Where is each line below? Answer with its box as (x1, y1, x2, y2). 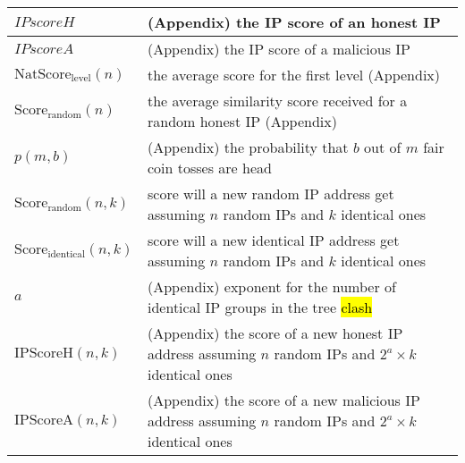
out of (364, 137, 402, 157)
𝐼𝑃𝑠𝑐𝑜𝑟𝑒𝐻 (14, 15, 75, 29)
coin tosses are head (148, 157, 272, 178)
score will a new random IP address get (148, 183, 394, 204)
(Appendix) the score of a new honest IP (148, 323, 403, 343)
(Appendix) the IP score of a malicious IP (148, 38, 411, 59)
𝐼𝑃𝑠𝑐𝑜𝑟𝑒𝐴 (14, 42, 74, 56)
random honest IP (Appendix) (148, 111, 337, 131)
